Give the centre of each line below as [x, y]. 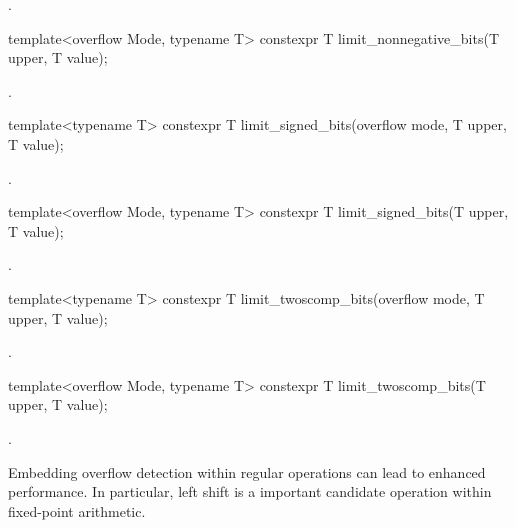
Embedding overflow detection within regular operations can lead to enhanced [247, 471]
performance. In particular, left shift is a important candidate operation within [250, 491]
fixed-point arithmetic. [77, 510]
